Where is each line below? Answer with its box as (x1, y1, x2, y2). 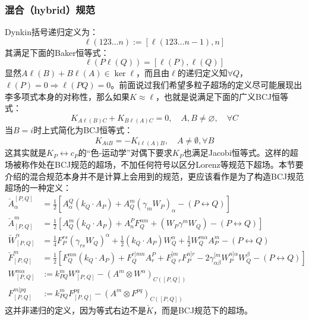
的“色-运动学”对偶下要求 (78, 146, 172, 159)
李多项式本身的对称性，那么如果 (5, 90, 130, 102)
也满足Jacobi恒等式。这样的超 (183, 146, 298, 159)
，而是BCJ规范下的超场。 (153, 303, 253, 316)
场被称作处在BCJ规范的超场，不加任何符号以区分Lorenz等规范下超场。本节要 (5, 158, 304, 170)
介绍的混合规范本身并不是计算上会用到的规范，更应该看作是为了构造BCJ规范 (5, 170, 304, 182)
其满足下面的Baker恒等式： (5, 46, 109, 58)
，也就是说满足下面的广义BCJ (156, 90, 272, 102)
